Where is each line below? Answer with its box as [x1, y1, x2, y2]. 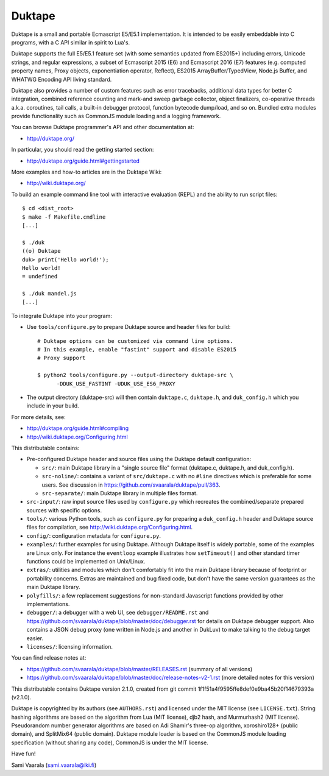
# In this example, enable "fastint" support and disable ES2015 [37, 346, 237, 353]
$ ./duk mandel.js [22, 290, 77, 297]
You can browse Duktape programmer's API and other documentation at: [11, 124, 194, 131]
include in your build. [26, 402, 79, 409]
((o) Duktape [22, 247, 61, 255]
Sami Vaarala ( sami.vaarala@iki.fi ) [11, 761, 97, 769]
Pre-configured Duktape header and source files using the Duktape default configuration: [26, 456, 252, 463]
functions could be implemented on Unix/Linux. [26, 558, 146, 565]
